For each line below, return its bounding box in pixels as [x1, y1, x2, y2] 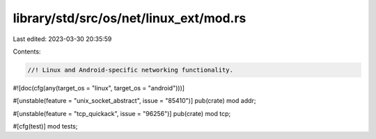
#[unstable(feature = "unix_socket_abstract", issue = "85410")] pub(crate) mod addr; [13, 97, 256, 105]
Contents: [13, 47, 41, 56]
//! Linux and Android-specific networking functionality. [27, 66, 233, 74]
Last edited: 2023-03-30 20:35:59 [13, 35, 112, 43]
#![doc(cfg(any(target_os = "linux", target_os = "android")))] [13, 83, 185, 92]
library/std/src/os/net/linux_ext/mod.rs [13, 10, 246, 26]
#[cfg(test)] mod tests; [13, 122, 78, 131]
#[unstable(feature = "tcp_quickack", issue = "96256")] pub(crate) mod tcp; [13, 109, 231, 117]
